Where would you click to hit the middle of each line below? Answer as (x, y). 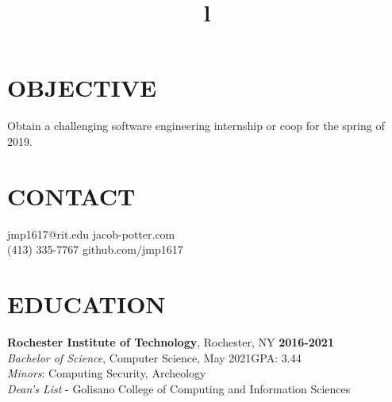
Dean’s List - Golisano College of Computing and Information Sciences (179, 388)
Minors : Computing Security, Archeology (107, 373)
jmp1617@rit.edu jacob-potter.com (91, 234)
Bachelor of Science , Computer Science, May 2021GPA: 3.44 (154, 357)
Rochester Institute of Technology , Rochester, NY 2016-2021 (171, 341)
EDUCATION (86, 304)
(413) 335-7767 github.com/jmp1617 (95, 249)
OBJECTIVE (82, 88)
